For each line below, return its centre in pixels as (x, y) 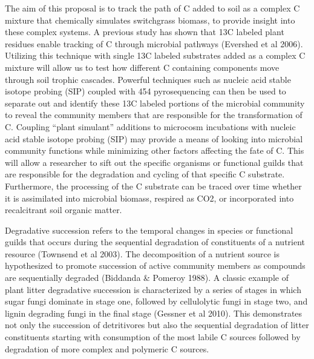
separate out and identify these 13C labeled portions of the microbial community (155, 103)
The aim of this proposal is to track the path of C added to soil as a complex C (152, 8)
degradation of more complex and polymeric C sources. (107, 348)
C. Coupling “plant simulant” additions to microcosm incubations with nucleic (150, 126)
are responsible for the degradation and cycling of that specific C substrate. (145, 174)
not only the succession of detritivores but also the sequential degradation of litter (157, 325)
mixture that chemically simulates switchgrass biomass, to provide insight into (150, 20)
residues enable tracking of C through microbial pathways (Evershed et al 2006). (154, 43)
